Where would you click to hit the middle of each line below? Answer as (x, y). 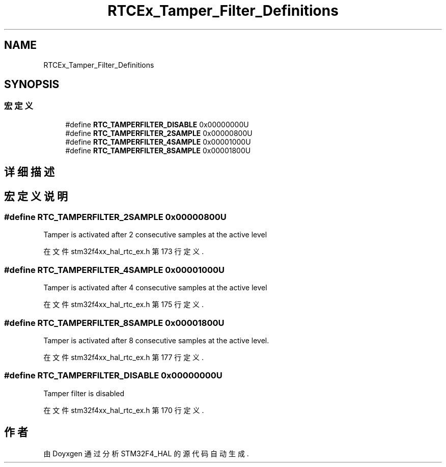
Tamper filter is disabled (84, 393)
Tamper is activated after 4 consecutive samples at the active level (155, 288)
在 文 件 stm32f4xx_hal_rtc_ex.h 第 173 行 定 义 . (124, 252)
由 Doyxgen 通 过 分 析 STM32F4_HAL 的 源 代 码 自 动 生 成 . (146, 453)
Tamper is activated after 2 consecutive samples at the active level (155, 235)
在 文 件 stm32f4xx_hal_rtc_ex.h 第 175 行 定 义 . (124, 305)
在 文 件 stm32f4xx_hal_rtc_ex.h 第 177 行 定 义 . (124, 357)
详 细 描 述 (29, 172)
